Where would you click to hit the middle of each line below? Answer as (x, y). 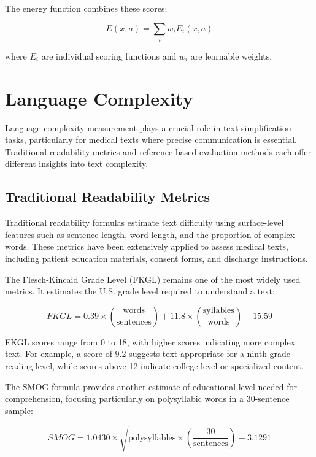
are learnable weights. (231, 56)
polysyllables (152, 438)
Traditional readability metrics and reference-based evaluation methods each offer (158, 151)
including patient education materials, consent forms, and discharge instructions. (156, 258)
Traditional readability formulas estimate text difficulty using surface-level (145, 222)
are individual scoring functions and (109, 56)
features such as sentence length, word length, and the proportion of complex (150, 234)
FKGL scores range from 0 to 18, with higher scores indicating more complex (150, 341)
